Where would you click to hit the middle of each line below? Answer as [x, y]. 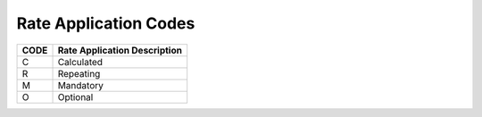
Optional [75, 96]
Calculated [80, 62]
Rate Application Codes [106, 23]
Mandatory [81, 85]
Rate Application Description [120, 50]
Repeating [79, 73]
